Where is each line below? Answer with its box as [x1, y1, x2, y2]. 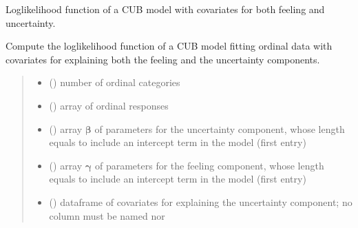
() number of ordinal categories [49, 75, 180, 90]
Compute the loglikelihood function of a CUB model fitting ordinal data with [6, 39, 333, 53]
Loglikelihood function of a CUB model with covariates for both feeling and [6, 2, 325, 16]
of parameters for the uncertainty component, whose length [94, 121, 345, 136]
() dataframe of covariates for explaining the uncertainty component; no [49, 194, 352, 209]
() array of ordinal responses [49, 98, 169, 112]
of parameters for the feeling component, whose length [94, 158, 324, 172]
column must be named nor [49, 208, 165, 222]
